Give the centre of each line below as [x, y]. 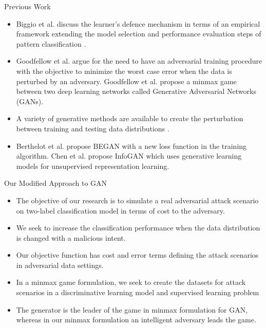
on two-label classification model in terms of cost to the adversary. [120, 210]
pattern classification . [51, 43]
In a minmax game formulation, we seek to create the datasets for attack [131, 282]
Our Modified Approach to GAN [56, 183]
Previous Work [27, 6]
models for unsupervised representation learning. [93, 166]
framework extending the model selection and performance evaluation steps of [139, 34]
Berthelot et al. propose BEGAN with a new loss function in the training [131, 146]
